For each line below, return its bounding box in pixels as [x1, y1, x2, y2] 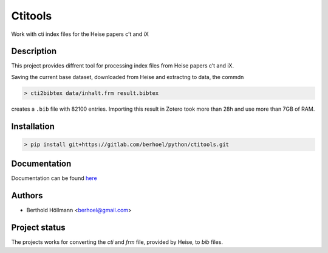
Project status [11, 223, 66, 233]
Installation [11, 121, 55, 131]
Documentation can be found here [11, 175, 97, 182]
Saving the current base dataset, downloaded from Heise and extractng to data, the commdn [11, 73, 244, 80]
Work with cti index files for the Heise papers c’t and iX [11, 30, 149, 38]
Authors [11, 190, 43, 201]
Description [11, 46, 57, 57]
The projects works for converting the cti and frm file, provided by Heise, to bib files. [11, 238, 223, 246]
